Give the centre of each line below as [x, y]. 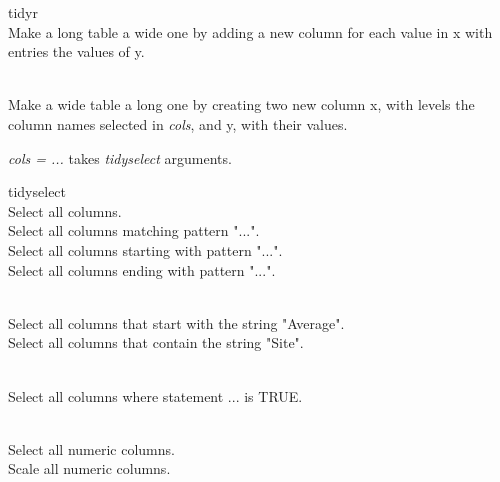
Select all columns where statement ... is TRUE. [155, 395]
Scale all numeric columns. [89, 468]
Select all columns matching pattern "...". [134, 230]
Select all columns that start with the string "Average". [176, 322]
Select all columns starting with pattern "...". [145, 249]
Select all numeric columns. [91, 448]
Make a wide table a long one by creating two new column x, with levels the [241, 104]
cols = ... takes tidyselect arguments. [120, 157]
